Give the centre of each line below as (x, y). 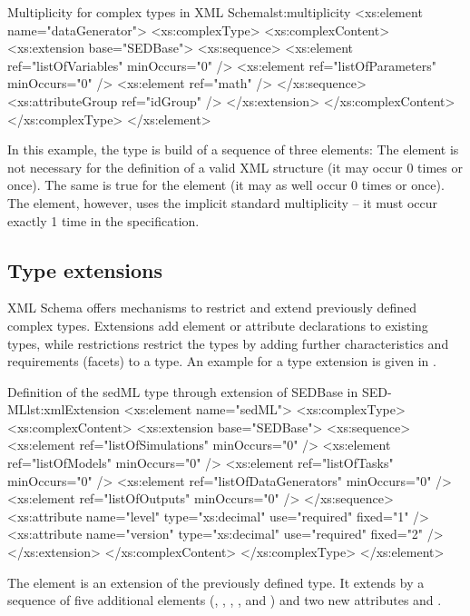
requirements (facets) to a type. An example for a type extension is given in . (222, 361)
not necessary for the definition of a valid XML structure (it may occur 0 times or (235, 167)
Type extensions (85, 269)
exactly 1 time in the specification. (103, 220)
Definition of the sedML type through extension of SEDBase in (183, 391)
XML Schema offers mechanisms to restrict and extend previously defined (212, 308)
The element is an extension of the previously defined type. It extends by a (216, 582)
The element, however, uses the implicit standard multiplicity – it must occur (223, 202)
